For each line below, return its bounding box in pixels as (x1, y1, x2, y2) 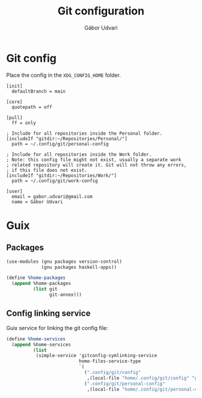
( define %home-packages (6, 275, 66, 281)
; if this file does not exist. (6, 167, 87, 173)
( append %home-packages (11, 281, 71, 287)
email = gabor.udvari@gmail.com (11, 194, 93, 200)
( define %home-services (6, 335, 66, 342)
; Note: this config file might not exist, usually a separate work (6, 156, 182, 163)
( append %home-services (11, 341, 71, 347)
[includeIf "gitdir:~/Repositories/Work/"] (6, 173, 117, 179)
